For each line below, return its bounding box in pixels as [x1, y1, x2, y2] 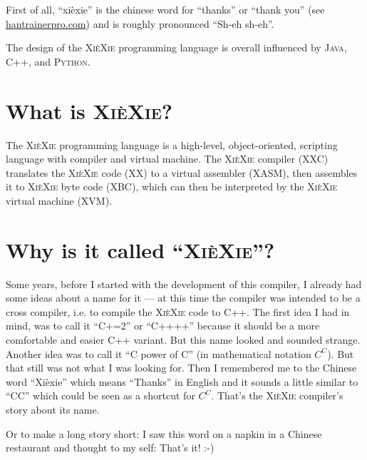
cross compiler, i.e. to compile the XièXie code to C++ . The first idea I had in [6, 304, 350, 319]
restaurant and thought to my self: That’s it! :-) [6, 440, 214, 455]
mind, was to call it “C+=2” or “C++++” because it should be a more [6, 318, 320, 333]
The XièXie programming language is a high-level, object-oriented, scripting [6, 137, 338, 152]
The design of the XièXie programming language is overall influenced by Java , [6, 40, 347, 55]
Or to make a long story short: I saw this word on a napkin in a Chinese [6, 426, 322, 441]
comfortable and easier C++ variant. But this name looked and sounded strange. [6, 332, 361, 347]
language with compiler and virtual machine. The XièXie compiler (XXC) [6, 151, 329, 166]
